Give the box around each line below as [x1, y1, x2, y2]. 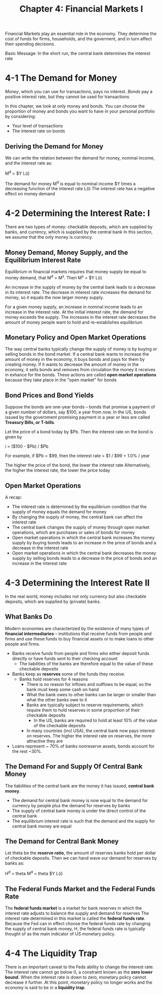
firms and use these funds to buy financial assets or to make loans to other [5, 636, 154, 641]
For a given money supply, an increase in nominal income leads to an [5, 304, 143, 310]
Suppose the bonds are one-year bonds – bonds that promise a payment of [5, 404, 156, 410]
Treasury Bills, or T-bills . [5, 420, 56, 425]
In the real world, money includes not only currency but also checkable [5, 593, 147, 600]
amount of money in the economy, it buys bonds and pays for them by [5, 357, 145, 362]
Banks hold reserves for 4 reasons [19, 676, 88, 682]
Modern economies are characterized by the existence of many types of [5, 625, 149, 631]
